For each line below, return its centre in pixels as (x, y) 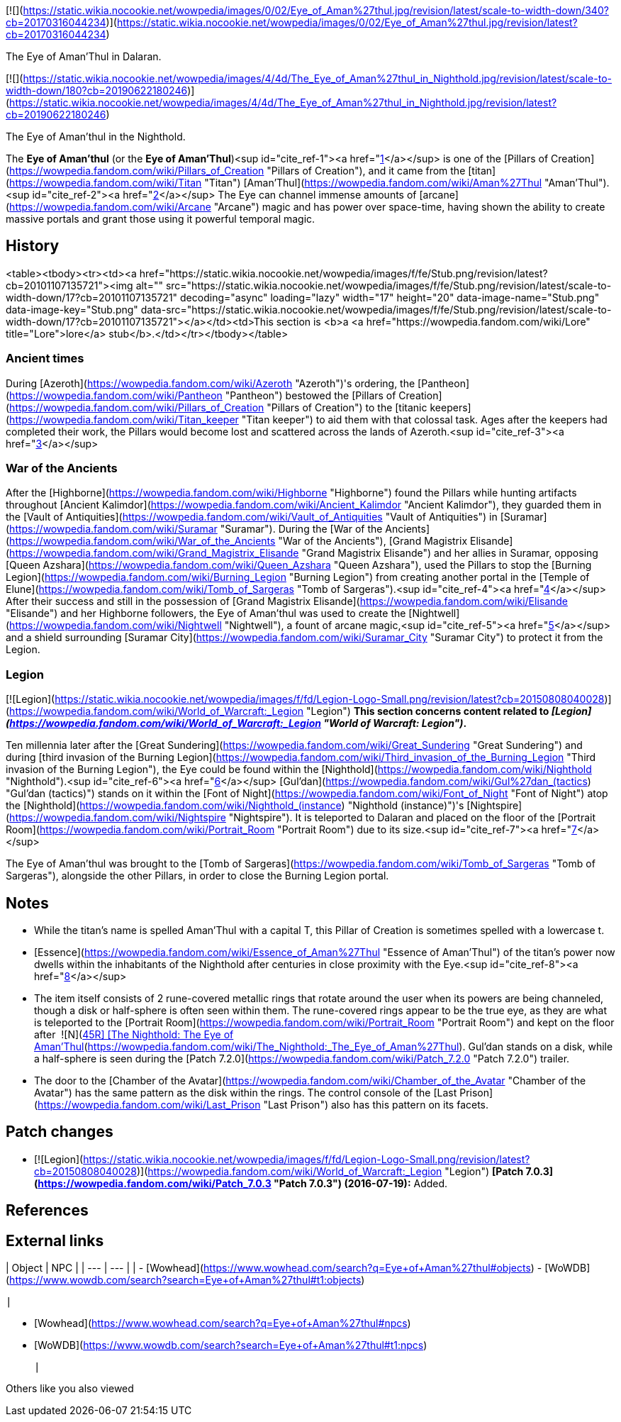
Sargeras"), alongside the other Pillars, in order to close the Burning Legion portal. (197, 876)
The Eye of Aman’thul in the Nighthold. (96, 137)
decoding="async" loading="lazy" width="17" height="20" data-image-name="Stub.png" (390, 297)
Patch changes (60, 1132)
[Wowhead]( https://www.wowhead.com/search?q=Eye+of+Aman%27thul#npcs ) (223, 1323)
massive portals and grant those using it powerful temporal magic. (161, 219)
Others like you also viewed (70, 1389)
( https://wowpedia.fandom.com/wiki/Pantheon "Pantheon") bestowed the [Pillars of (201, 395)
